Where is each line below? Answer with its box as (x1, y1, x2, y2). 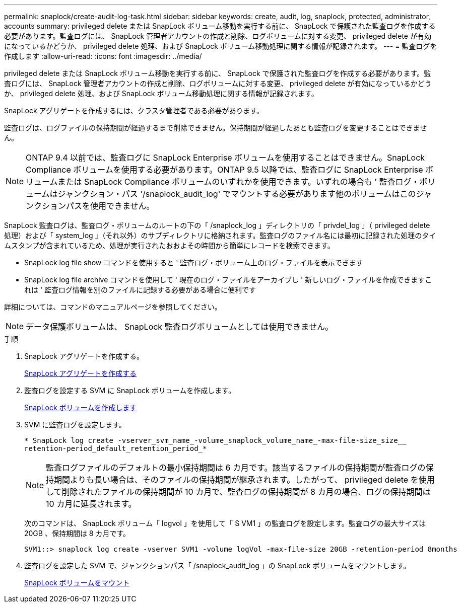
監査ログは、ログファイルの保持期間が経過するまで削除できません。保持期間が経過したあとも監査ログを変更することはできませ (4, 123, 427, 132)
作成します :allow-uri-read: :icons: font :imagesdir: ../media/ (4, 52, 202, 60)
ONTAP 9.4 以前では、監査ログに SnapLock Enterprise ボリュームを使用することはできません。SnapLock (26, 153, 425, 163)
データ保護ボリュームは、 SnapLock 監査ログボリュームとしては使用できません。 (26, 322, 333, 332)
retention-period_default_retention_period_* (24, 444, 207, 452)
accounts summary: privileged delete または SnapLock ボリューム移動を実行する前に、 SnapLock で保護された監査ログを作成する (4, 22, 436, 30)
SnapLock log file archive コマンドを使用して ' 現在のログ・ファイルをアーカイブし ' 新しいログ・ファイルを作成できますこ (24, 275, 432, 284)
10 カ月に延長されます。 (46, 499, 137, 509)
